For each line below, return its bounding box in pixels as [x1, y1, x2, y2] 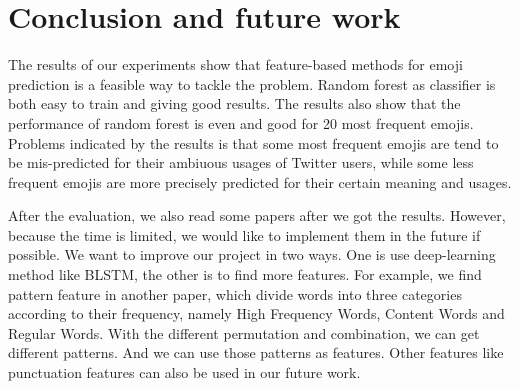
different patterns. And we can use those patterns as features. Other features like [8, 342, 504, 363]
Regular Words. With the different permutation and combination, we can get [8, 322, 480, 343]
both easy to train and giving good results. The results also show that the [8, 93, 461, 114]
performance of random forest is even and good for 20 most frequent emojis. [8, 112, 474, 133]
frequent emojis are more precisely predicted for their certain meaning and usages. [8, 171, 512, 192]
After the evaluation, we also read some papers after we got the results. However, [8, 205, 506, 226]
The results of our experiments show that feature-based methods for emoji [8, 54, 463, 75]
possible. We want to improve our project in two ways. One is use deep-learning [8, 244, 496, 265]
